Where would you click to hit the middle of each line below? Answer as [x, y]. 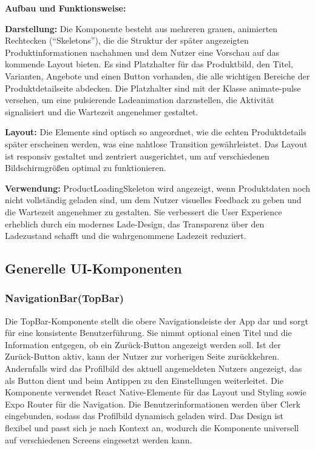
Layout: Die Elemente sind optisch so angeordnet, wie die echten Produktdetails [156, 132]
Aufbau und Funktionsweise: [66, 8]
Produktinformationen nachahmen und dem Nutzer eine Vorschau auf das [142, 52]
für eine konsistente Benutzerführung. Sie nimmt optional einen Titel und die [148, 333]
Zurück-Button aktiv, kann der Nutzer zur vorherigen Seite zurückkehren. [142, 356]
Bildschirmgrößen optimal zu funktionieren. [86, 168]
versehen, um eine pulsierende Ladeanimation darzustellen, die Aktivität [140, 100]
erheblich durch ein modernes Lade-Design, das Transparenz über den [135, 223]
